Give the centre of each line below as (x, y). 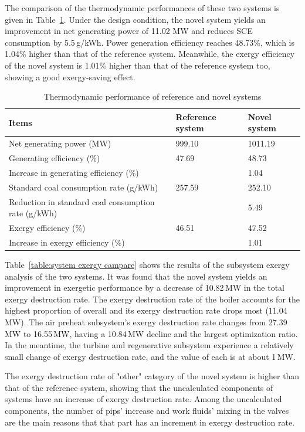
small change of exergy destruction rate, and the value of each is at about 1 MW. (150, 356)
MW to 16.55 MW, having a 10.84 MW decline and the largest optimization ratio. (151, 333)
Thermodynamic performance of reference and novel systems (152, 96)
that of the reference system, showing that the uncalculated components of (139, 387)
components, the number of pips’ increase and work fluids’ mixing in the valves (147, 411)
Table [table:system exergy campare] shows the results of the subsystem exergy (147, 264)
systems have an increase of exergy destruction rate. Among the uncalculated (143, 399)
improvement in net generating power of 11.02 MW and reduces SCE (129, 31)
